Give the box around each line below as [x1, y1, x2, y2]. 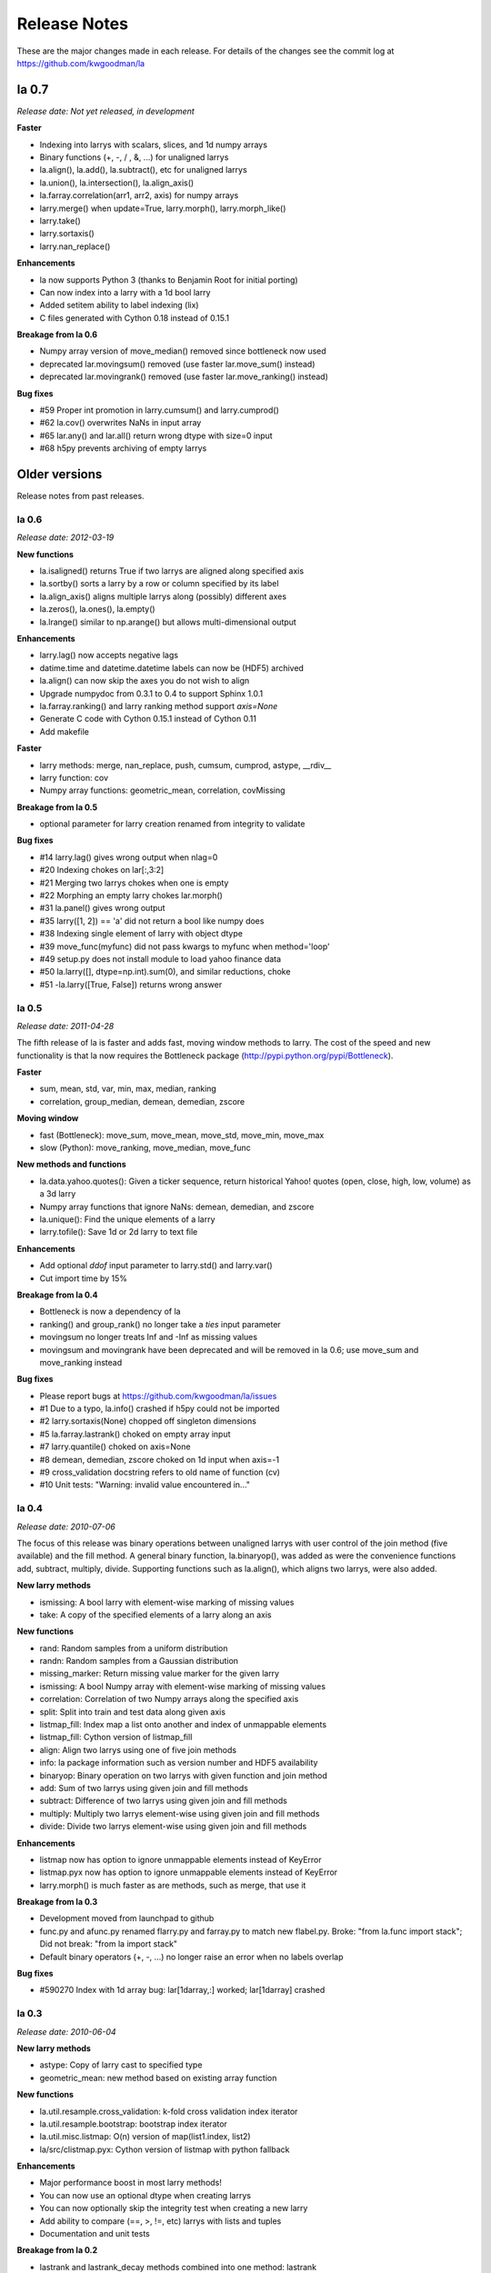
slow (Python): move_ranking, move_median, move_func [39, 1142, 252, 1154]
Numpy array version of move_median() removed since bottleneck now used [39, 345, 326, 356]
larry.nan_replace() [39, 241, 111, 252]
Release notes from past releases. [16, 491, 145, 502]
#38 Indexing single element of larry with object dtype [39, 928, 243, 939]
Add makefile [39, 726, 90, 736]
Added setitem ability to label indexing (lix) [39, 300, 199, 311]
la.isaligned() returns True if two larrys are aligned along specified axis [39, 566, 305, 576]
